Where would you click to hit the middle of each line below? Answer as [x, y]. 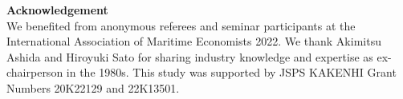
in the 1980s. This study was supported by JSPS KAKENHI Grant [231, 72]
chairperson [35, 72]
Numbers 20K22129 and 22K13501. [93, 87]
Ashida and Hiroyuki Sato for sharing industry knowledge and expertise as [190, 56]
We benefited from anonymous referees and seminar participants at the [181, 25]
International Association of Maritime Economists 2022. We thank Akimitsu [194, 41]
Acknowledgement [57, 10]
